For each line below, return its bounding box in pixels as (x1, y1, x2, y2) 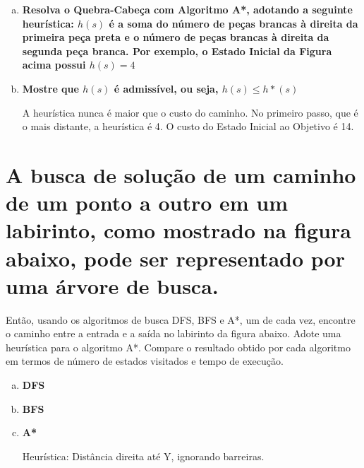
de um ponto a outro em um (6, 188, 289, 217)
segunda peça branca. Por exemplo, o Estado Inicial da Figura (22, 43, 332, 58)
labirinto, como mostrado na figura (6, 216, 351, 245)
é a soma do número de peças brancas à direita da (109, 16, 358, 30)
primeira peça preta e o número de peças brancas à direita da (22, 30, 329, 45)
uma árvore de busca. (6, 271, 219, 300)
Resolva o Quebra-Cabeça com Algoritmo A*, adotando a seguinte (22, 2, 353, 16)
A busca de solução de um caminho (6, 160, 356, 189)
